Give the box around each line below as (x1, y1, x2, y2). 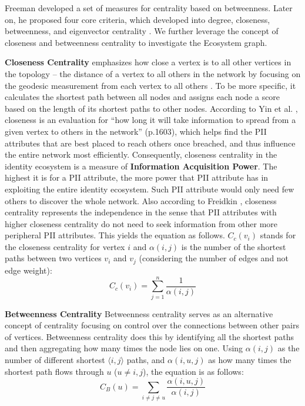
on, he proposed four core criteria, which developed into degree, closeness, (5, 13, 270, 25)
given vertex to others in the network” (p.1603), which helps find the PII (5, 125, 267, 137)
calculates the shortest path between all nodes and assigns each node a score (5, 91, 280, 103)
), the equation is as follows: (143, 365, 244, 377)
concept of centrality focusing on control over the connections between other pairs (5, 319, 299, 331)
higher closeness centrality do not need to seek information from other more (5, 217, 278, 229)
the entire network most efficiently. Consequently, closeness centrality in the (5, 148, 277, 161)
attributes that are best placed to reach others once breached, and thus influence (5, 137, 296, 149)
